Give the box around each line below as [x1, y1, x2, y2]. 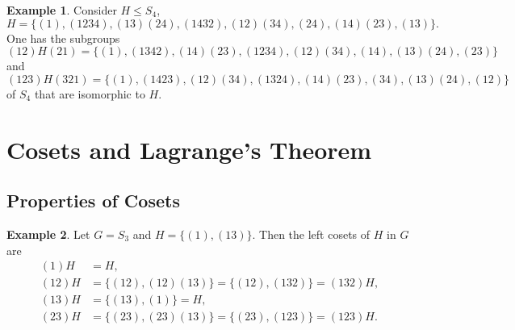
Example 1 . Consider [6, 2, 117, 18]
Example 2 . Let [6, 225, 90, 242]
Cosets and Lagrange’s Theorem [6, 132, 372, 165]
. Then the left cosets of [252, 225, 371, 242]
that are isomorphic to [34, 85, 145, 102]
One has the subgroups [6, 29, 120, 46]
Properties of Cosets [6, 188, 180, 213]
